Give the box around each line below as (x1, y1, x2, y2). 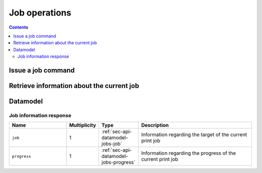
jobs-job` (101, 140, 122, 147)
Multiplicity (69, 122, 97, 129)
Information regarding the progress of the (141, 150, 236, 156)
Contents (9, 24, 29, 30)
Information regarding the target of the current (141, 131, 247, 138)
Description (141, 122, 169, 129)
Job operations (9, 7, 71, 18)
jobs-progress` (101, 159, 136, 166)
